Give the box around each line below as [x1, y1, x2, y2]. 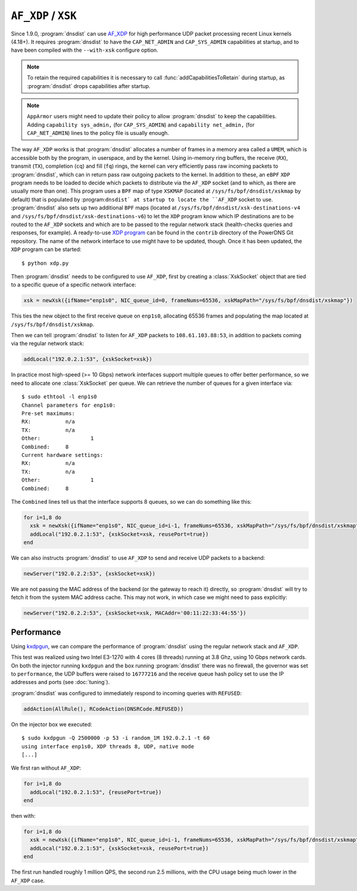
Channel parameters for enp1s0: [21, 401, 116, 409]
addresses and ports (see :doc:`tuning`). [11, 679, 110, 686]
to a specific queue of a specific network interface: [11, 281, 137, 288]
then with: [11, 812, 36, 820]
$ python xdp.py [21, 259, 69, 266]
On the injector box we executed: [11, 720, 92, 728]
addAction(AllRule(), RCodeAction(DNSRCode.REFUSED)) [23, 705, 184, 712]
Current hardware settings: [21, 451, 104, 458]
